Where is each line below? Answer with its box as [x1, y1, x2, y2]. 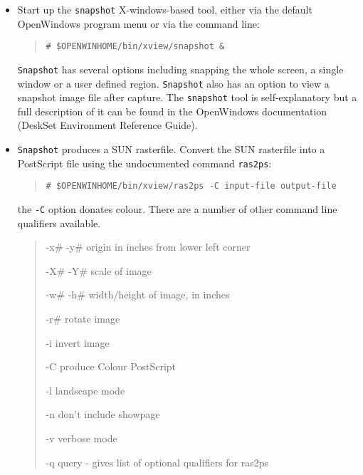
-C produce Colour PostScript [46, 359, 176, 374]
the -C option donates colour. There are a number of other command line [17, 202, 337, 216]
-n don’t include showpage [46, 407, 160, 422]
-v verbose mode [46, 431, 117, 446]
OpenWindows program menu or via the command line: [17, 16, 260, 31]
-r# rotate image [46, 311, 120, 326]
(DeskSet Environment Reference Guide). [17, 118, 198, 132]
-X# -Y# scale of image [46, 263, 152, 278]
